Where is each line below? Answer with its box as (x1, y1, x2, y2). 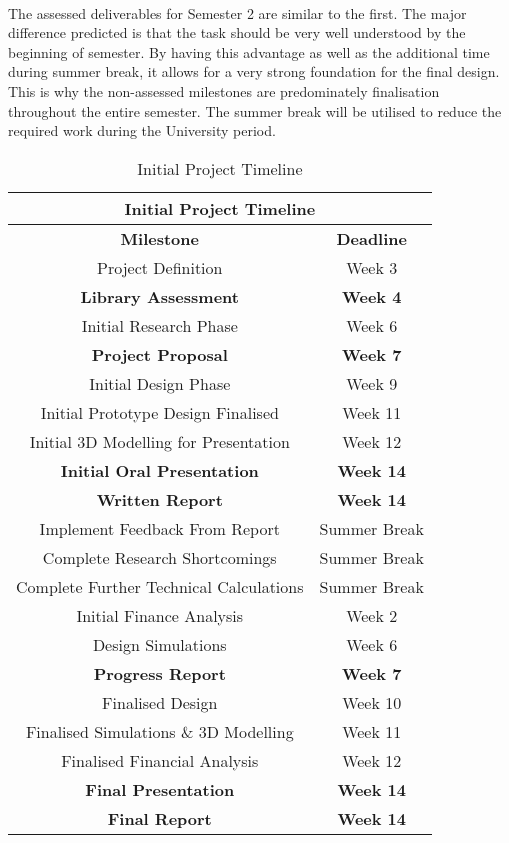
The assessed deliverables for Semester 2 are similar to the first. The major (8, 2, 467, 23)
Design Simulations (92, 632, 227, 656)
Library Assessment (80, 284, 239, 308)
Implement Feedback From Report (39, 516, 280, 540)
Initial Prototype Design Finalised (40, 400, 279, 424)
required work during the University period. (8, 120, 276, 141)
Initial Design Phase (89, 371, 231, 395)
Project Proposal (91, 342, 228, 366)
